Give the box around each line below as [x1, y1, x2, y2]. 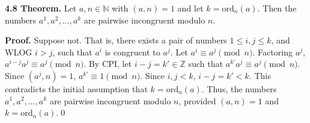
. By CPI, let [83, 57, 132, 70]
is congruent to [105, 45, 161, 58]
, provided [178, 94, 216, 107]
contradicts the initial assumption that [5, 82, 148, 95]
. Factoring [252, 45, 293, 58]
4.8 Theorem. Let [5, 2, 77, 14]
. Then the [257, 2, 297, 14]
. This [249, 69, 271, 81]
